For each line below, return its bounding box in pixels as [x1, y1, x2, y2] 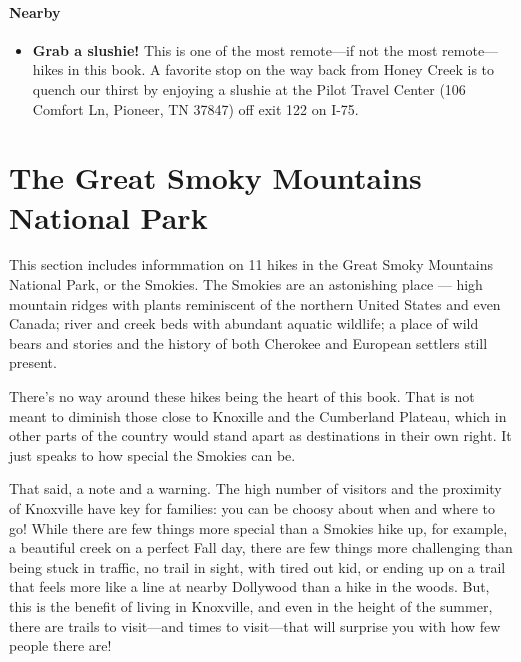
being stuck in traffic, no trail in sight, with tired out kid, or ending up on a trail [9, 556, 506, 577]
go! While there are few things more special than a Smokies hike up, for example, [9, 517, 508, 538]
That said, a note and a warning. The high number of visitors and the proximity [9, 478, 502, 499]
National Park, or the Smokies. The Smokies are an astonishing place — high [9, 274, 483, 295]
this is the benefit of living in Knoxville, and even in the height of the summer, [9, 595, 493, 616]
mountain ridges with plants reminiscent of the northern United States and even [9, 293, 501, 314]
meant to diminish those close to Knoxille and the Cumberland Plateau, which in [9, 405, 507, 426]
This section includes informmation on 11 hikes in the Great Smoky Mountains [9, 254, 493, 275]
